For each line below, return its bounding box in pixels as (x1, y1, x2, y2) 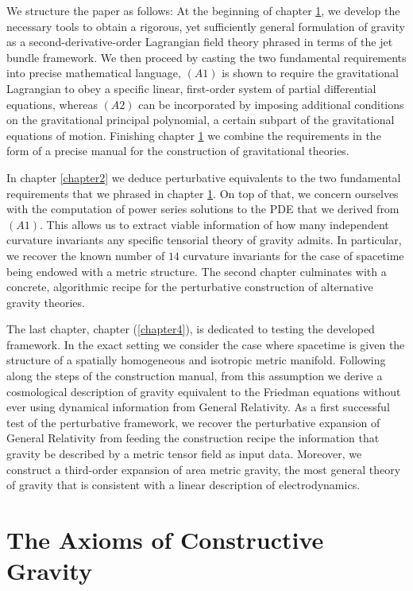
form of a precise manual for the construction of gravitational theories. (6, 142, 349, 159)
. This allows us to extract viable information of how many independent (39, 216, 389, 232)
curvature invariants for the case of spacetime (183, 247, 404, 263)
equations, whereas (6, 95, 98, 112)
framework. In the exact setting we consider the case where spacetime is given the (6, 336, 405, 352)
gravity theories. (6, 294, 85, 310)
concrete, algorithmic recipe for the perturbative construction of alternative (6, 278, 373, 295)
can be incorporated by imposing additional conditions (138, 95, 404, 112)
